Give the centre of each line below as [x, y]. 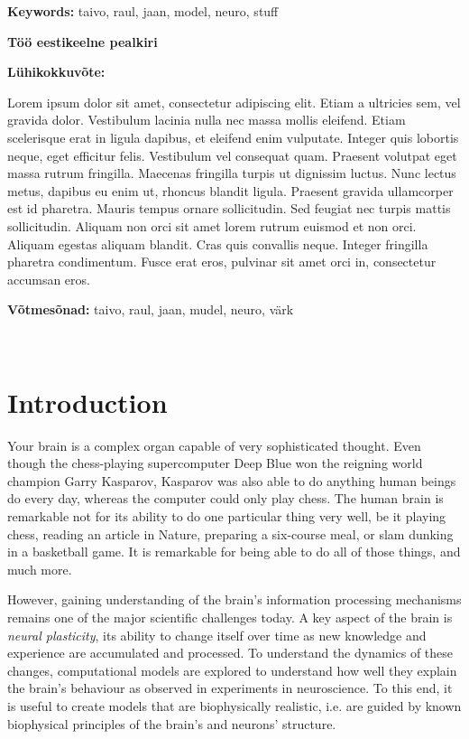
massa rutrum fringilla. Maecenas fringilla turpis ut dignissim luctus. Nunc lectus [232, 173]
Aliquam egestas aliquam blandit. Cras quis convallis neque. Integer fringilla [218, 243]
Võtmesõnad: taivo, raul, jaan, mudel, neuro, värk [151, 309]
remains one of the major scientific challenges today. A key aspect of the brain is [230, 617]
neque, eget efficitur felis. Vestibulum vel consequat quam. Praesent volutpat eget [232, 155]
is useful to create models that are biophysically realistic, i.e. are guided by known [234, 705]
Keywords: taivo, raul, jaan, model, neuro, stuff [143, 11]
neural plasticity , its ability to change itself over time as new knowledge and [217, 635]
